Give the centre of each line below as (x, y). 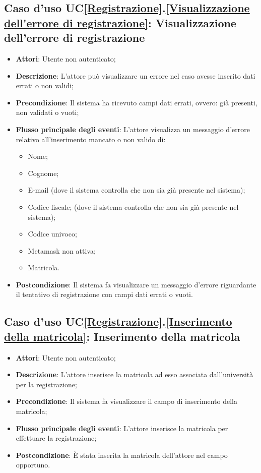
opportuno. (33, 465)
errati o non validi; (45, 85)
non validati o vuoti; (47, 112)
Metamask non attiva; (62, 250)
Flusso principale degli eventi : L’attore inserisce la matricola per (122, 428)
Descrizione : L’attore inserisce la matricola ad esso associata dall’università (135, 374)
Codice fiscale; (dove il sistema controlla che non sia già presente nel (133, 206)
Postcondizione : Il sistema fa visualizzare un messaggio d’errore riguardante (136, 284)
